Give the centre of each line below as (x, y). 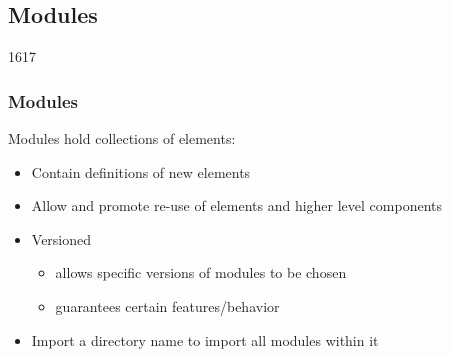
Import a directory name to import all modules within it (205, 339)
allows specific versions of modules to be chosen (201, 272)
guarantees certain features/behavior (167, 305)
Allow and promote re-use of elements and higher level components (236, 205)
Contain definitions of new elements (141, 171)
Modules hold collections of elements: (122, 138)
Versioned (61, 238)
